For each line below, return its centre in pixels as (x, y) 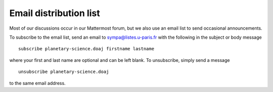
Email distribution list (55, 13)
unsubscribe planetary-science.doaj (64, 72)
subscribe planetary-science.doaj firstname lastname (86, 49)
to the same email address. (37, 83)
